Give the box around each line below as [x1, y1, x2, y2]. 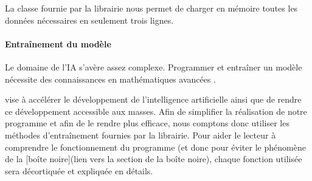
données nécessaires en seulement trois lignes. [5, 13, 174, 26]
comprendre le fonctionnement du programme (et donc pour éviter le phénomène [5, 140, 306, 153]
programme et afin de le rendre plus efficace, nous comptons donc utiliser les [5, 117, 289, 129]
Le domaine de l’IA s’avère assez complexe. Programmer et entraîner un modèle [5, 60, 302, 73]
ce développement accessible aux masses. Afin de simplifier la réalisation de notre [5, 104, 307, 117]
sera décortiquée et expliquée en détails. [5, 164, 153, 177]
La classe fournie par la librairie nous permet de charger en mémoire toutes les [5, 2, 298, 14]
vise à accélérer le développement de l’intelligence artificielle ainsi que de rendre [5, 93, 302, 106]
